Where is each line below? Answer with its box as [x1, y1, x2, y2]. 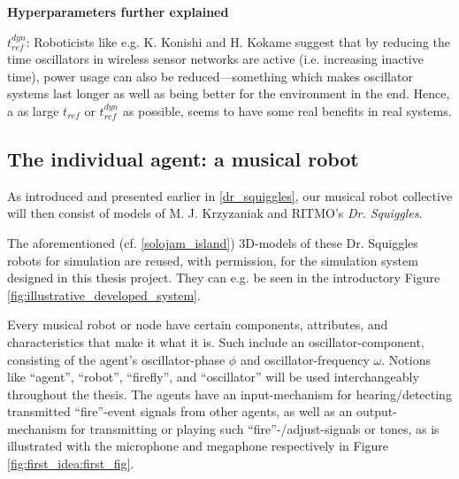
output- [356, 402, 397, 421]
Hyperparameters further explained [7, 3, 229, 20]
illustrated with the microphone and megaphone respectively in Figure [7, 437, 389, 455]
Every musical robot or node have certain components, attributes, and [7, 315, 388, 334]
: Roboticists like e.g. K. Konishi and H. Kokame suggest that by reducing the [26, 32, 450, 50]
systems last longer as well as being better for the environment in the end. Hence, [7, 84, 450, 103]
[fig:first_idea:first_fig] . [7, 454, 134, 473]
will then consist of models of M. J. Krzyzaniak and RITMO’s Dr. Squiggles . [7, 204, 423, 222]
